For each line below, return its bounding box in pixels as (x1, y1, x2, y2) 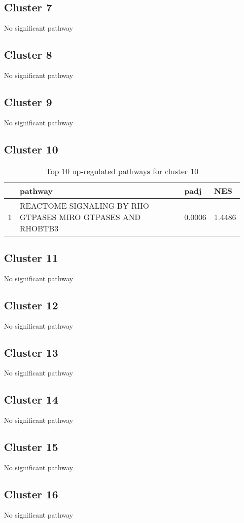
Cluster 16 (4, 486, 58, 501)
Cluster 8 (4, 47, 52, 62)
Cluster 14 (4, 392, 58, 407)
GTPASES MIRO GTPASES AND (20, 211, 141, 223)
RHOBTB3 (20, 222, 59, 234)
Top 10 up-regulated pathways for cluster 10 (45, 165, 199, 177)
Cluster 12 (4, 297, 58, 312)
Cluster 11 (4, 250, 58, 265)
